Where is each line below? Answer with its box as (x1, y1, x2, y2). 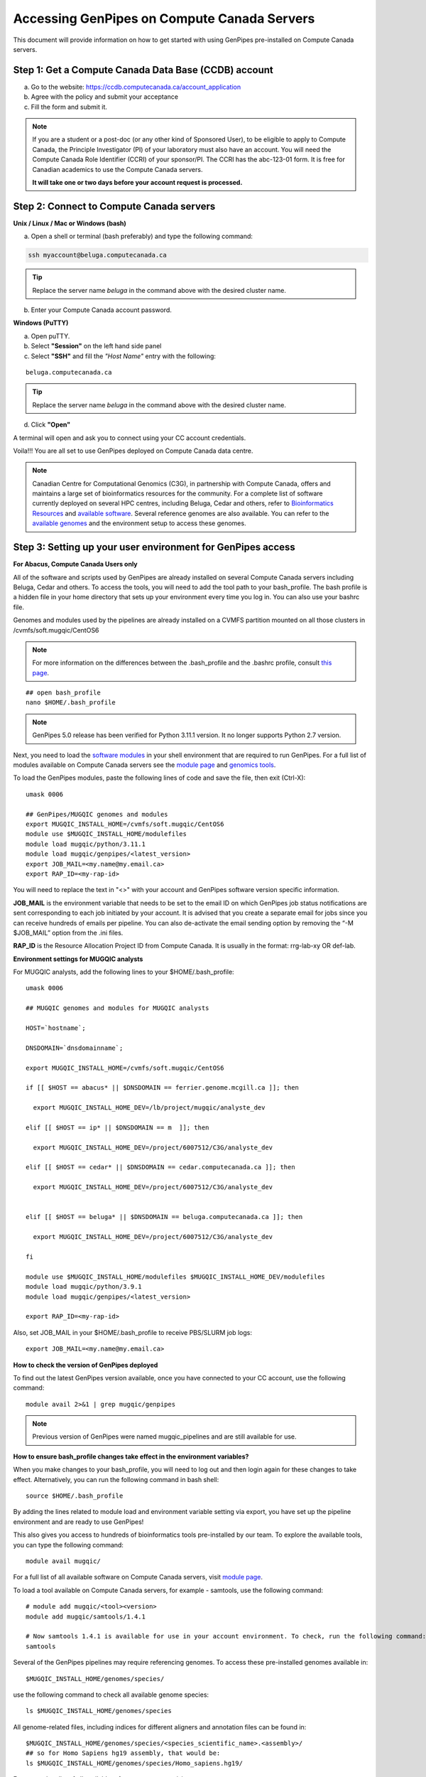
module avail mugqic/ (26, 1557, 101, 1565)
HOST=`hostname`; (26, 1024, 86, 1032)
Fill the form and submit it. (31, 102, 108, 111)
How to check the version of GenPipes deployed (13, 1360, 158, 1369)
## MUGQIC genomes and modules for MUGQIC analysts (26, 1004, 209, 1012)
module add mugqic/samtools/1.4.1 (26, 1612, 146, 1621)
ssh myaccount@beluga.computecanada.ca (28, 251, 167, 259)
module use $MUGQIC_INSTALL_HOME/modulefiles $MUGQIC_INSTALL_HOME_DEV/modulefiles (26, 1272, 326, 1281)
